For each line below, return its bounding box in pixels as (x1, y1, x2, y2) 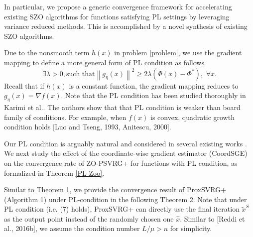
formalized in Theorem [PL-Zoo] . (4, 167, 105, 178)
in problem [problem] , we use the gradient (114, 47, 242, 58)
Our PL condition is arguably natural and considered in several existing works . (4, 138, 247, 148)
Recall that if (4, 80, 44, 91)
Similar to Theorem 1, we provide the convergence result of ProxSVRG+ (4, 184, 227, 195)
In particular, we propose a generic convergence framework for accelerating (4, 1, 232, 11)
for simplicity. (170, 223, 212, 234)
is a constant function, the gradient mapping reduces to (69, 80, 239, 91)
